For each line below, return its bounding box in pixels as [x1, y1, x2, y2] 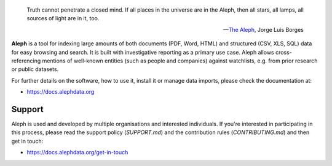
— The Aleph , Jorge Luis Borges [223, 26, 304, 33]
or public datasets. [11, 66, 59, 73]
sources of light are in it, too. [26, 15, 100, 22]
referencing [11, 57, 41, 64]
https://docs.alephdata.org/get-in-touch [26, 149, 128, 156]
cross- [275, 48, 292, 56]
